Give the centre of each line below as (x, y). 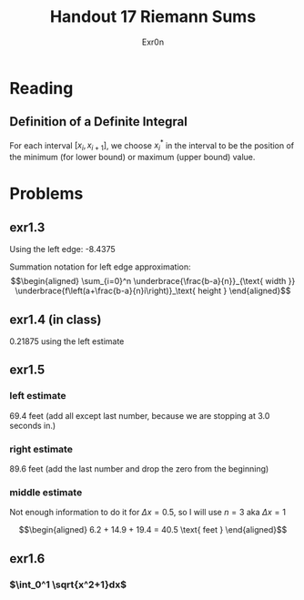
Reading (41, 88)
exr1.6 (27, 559)
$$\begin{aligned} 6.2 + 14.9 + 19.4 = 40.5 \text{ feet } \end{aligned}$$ (153, 530)
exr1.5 (27, 370)
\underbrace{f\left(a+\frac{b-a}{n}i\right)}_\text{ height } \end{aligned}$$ (153, 291)
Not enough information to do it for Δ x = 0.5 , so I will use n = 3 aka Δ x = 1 (148, 513)
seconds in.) (33, 425)
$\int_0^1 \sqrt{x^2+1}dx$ (68, 585)
